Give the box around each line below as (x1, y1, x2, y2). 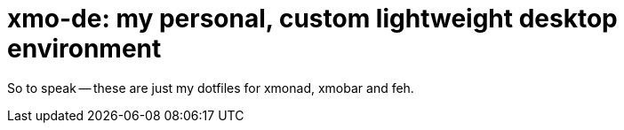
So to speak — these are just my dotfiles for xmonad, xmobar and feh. (7, 80, 414, 96)
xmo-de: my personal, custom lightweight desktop (7, 4, 618, 34)
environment (7, 34, 162, 64)
